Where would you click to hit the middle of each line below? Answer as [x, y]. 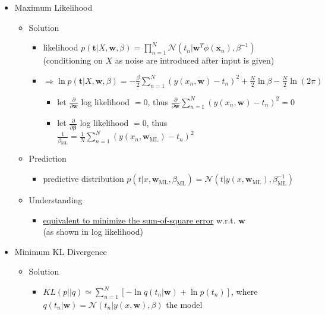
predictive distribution [83, 179]
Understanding [56, 200]
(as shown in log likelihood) [93, 231]
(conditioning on [73, 60]
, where [244, 292]
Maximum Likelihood [53, 7]
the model [184, 304]
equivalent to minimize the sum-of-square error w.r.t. [139, 220]
